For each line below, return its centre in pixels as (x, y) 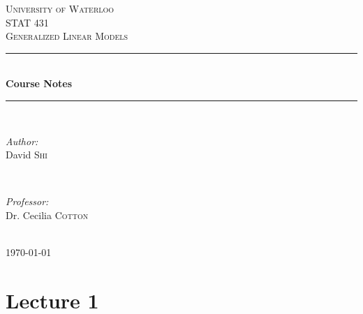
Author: (22, 141)
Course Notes (39, 83)
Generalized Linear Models (67, 36)
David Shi (27, 155)
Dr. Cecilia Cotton (47, 215)
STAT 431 (27, 22)
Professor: (27, 201)
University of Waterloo (60, 8)
